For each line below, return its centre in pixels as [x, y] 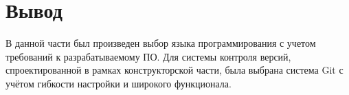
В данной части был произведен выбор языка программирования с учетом [161, 43]
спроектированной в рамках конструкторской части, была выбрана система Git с [174, 70]
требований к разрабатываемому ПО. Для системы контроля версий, [148, 56]
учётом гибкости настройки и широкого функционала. [119, 83]
